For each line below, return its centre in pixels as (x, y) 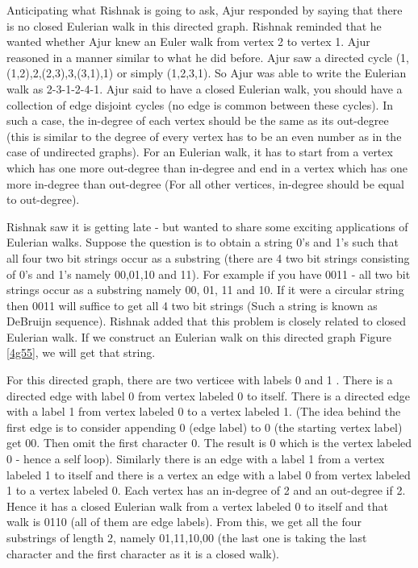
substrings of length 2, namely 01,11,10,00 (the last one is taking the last (187, 537)
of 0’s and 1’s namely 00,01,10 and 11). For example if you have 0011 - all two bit (209, 274)
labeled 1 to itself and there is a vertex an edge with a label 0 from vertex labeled (209, 474)
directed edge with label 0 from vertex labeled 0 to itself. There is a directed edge (209, 395)
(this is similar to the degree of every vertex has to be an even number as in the (204, 136)
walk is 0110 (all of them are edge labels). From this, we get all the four (184, 522)
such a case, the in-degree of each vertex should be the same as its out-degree (198, 120)
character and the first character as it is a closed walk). (143, 553)
